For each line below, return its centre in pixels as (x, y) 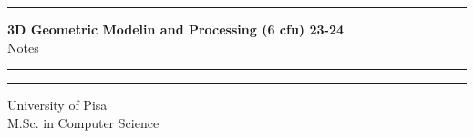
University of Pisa (57, 105)
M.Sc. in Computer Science (83, 122)
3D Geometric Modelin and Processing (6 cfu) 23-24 (176, 29)
